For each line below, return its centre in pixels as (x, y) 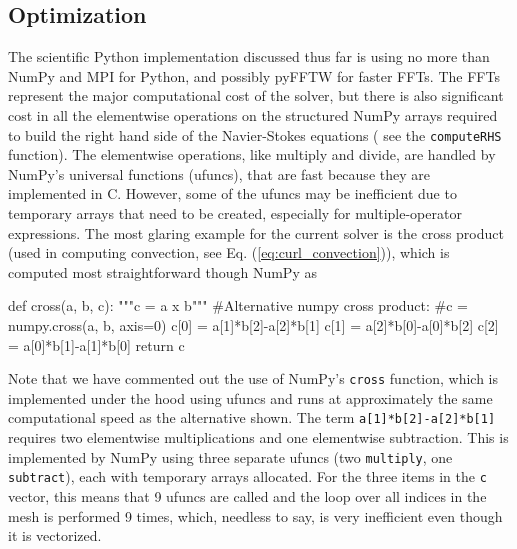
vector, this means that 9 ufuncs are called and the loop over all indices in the (247, 495)
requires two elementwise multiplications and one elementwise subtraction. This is (258, 437)
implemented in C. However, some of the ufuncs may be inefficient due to (232, 193)
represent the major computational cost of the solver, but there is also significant (256, 95)
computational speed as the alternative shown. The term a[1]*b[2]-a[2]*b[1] (252, 417)
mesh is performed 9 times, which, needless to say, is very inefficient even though (255, 515)
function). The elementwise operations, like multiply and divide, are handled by (252, 154)
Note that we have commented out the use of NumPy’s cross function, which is (253, 378)
